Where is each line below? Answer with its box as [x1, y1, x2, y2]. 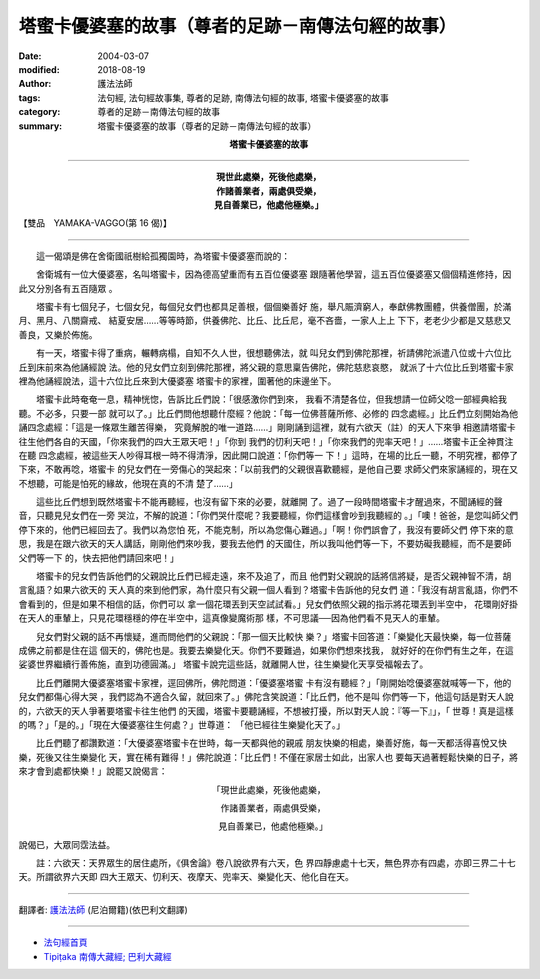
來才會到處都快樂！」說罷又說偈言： [18, 765, 168, 777]
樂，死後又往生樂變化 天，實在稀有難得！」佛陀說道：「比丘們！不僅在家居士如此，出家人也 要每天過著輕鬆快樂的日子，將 [18, 751, 519, 763]
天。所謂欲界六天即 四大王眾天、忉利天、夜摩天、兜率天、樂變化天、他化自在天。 [18, 871, 354, 883]
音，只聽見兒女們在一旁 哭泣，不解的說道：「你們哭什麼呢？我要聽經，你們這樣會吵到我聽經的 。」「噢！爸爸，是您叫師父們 [18, 510, 519, 522]
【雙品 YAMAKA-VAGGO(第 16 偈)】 [18, 217, 172, 229]
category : [18, 106, 61, 118]
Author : [18, 78, 52, 90]
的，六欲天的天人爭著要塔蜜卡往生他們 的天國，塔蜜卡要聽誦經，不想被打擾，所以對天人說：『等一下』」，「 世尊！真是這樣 [18, 705, 514, 717]
